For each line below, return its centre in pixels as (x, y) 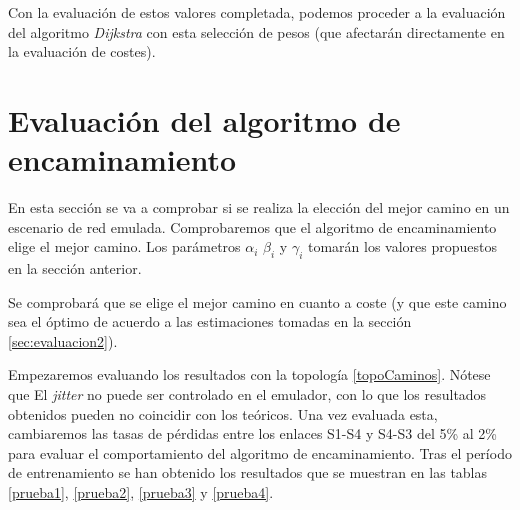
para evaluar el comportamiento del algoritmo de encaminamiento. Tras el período (260, 452)
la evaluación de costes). (82, 51)
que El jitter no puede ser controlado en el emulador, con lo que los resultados (247, 394)
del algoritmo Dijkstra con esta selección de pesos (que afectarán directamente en (256, 31)
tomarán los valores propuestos (403, 246)
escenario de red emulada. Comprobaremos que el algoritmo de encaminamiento (252, 226)
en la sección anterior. (75, 268)
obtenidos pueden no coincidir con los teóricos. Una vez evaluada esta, (223, 413)
